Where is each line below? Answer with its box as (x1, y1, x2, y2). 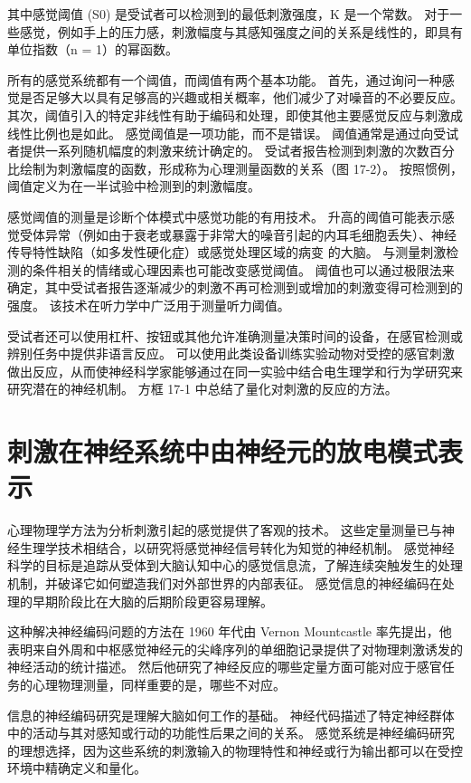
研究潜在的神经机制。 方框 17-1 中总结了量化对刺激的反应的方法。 (7, 379, 398, 398)
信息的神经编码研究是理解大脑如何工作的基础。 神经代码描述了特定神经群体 (7, 705, 455, 724)
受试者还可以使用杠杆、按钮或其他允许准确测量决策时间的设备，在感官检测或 (7, 326, 463, 345)
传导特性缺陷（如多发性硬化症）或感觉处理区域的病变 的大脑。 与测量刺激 (7, 243, 447, 262)
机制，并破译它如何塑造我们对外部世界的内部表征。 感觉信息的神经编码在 (7, 573, 442, 592)
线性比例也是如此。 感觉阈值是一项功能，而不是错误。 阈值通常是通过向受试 (7, 123, 459, 142)
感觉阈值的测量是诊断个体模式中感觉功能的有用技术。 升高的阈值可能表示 (7, 206, 442, 225)
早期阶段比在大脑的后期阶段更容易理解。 (32, 591, 273, 610)
